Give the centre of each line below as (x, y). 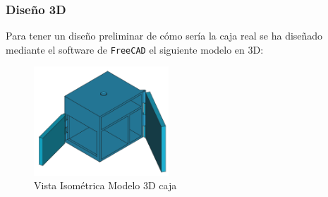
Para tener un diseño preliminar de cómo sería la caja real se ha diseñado (164, 36)
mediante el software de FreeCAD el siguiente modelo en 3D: (135, 49)
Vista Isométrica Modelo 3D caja (105, 185)
